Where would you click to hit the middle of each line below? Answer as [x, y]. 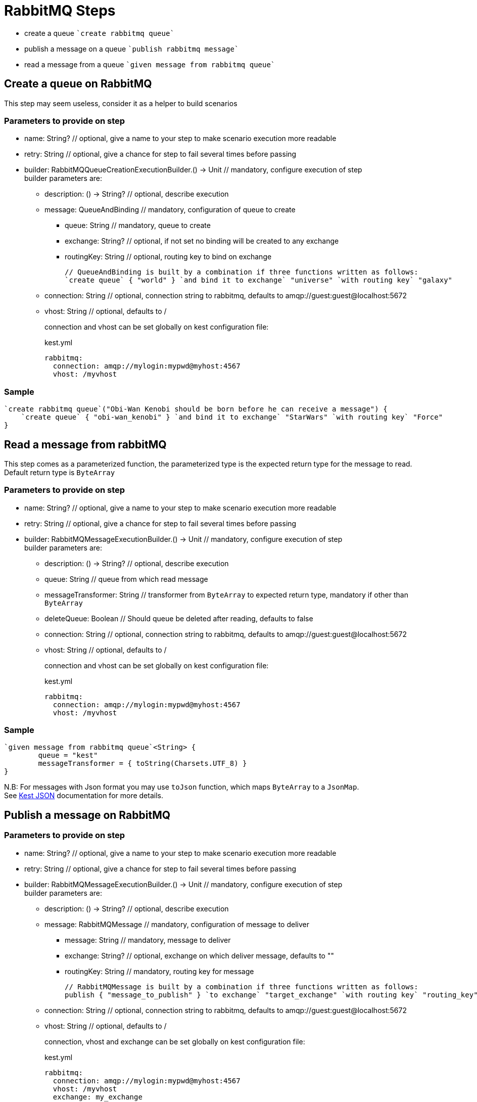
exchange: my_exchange [98, 1097]
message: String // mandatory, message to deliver [148, 940]
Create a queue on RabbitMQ [78, 84]
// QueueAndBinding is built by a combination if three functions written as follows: [242, 272]
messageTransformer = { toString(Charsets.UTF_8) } [142, 764]
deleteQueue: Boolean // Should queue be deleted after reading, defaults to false [179, 618]
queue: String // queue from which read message [126, 579]
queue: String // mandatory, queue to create [138, 225]
